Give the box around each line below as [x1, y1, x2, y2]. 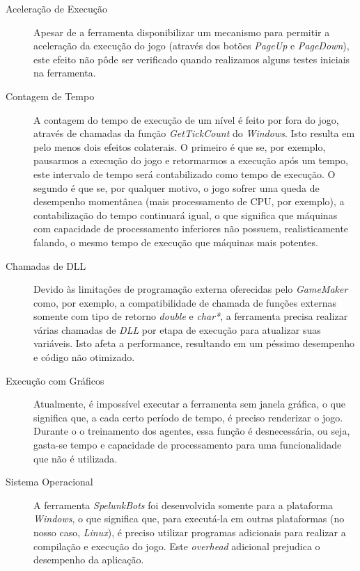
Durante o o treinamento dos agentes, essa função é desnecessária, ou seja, [33, 424, 350, 438]
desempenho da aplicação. [33, 552, 144, 567]
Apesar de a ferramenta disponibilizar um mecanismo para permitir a [33, 24, 330, 39]
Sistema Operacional [6, 474, 93, 489]
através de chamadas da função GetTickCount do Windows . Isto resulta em [33, 126, 355, 140]
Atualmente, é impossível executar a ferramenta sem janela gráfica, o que [33, 396, 345, 411]
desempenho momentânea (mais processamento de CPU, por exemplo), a [33, 194, 345, 209]
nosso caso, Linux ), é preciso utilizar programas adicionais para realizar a [33, 525, 346, 539]
